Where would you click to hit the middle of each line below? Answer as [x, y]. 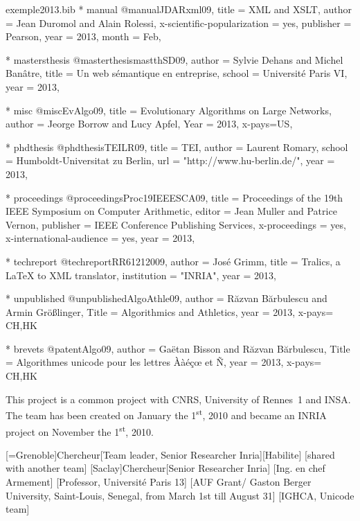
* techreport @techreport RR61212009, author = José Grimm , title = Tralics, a [173, 261]
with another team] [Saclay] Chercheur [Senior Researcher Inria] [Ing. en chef [165, 468]
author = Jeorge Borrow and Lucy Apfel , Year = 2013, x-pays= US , [149, 124]
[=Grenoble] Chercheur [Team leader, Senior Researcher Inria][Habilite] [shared [170, 454]
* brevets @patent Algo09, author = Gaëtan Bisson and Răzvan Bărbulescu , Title [178, 348]
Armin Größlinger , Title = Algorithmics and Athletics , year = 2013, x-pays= [170, 311]
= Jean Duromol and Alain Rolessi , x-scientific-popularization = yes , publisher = [179, 23]
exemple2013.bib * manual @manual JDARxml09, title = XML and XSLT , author [179, 9]
